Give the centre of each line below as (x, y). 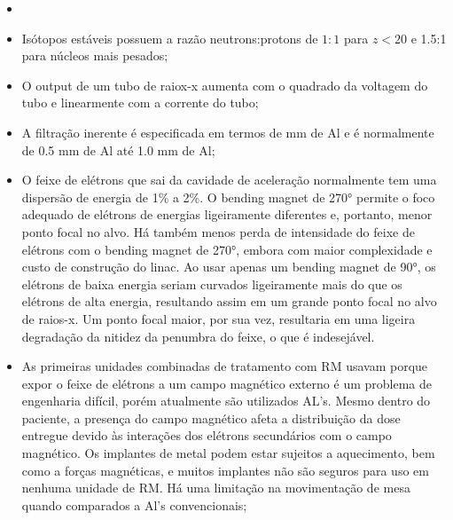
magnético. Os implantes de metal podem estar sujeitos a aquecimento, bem (228, 453)
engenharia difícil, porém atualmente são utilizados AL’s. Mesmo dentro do (226, 401)
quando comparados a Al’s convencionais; (134, 504)
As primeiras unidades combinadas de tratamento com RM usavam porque (225, 366)
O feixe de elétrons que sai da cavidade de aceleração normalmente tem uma (229, 180)
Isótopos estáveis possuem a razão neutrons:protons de (170, 38)
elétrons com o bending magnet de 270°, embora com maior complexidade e (227, 249)
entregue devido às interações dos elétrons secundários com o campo (207, 435)
